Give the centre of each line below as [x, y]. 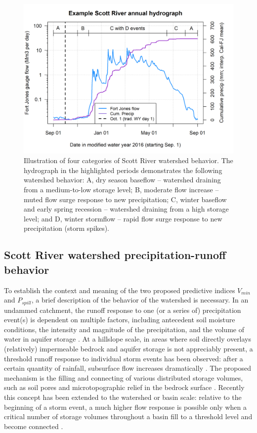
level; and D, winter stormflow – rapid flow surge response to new [123, 218]
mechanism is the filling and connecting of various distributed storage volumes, [124, 377]
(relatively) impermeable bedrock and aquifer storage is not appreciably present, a [128, 349]
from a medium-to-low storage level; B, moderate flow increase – [121, 190]
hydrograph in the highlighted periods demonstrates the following [123, 170]
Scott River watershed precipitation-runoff [115, 255]
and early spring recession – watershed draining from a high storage [126, 209]
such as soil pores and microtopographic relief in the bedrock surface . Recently [124, 387]
